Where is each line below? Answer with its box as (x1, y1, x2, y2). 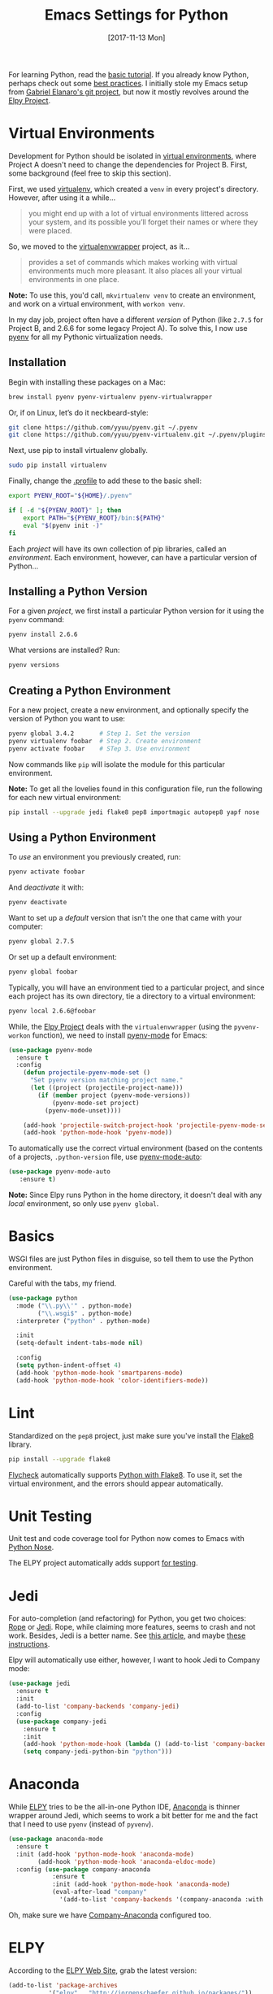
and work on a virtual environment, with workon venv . (8, 298, 185, 308)
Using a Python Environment (8, 830, 156, 844)
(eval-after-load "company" (51, 1888, 148, 1896)
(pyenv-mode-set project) (51, 1099, 140, 1107)
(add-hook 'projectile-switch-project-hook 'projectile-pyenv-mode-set (23, 1121, 271, 1130)
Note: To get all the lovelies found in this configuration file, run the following (8, 783, 262, 794)
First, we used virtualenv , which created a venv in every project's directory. (8, 184, 258, 194)
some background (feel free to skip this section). (8, 168, 171, 178)
